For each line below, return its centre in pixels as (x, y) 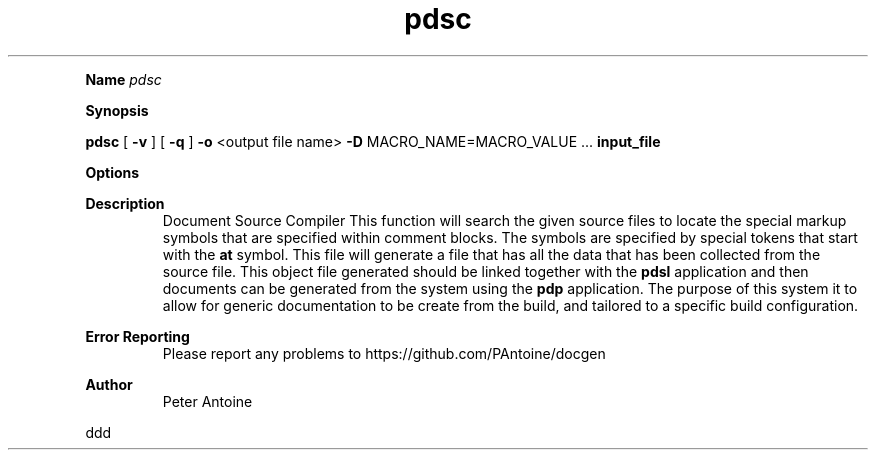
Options (112, 172)
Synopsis (117, 110)
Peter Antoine (207, 401)
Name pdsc (123, 79)
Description (125, 203)
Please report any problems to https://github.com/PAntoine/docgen (384, 353)
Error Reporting (137, 336)
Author (109, 384)
